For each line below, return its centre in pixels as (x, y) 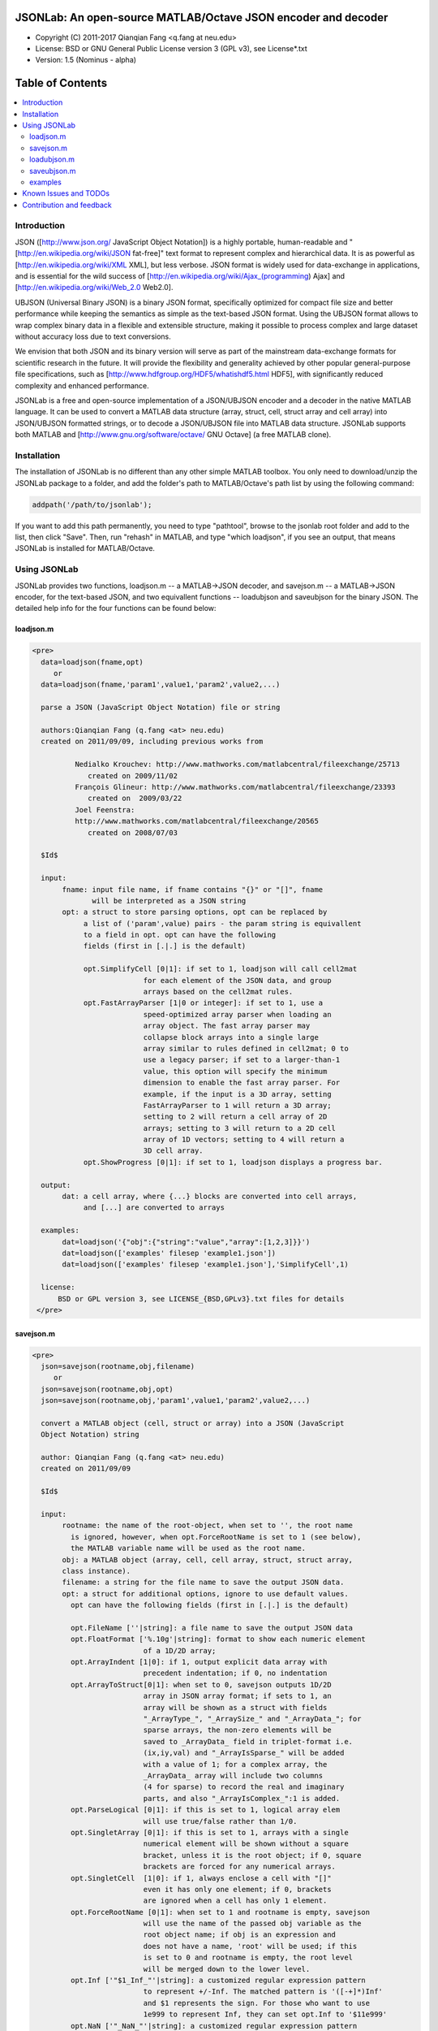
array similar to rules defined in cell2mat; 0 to (246, 1048)
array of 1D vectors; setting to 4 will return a (244, 1140)
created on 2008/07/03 (133, 832)
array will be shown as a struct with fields (235, 1707)
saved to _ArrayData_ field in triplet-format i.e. (248, 1741)
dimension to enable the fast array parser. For (242, 1083)
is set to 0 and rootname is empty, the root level (248, 1957)
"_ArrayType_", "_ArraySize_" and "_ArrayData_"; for (252, 1719)
